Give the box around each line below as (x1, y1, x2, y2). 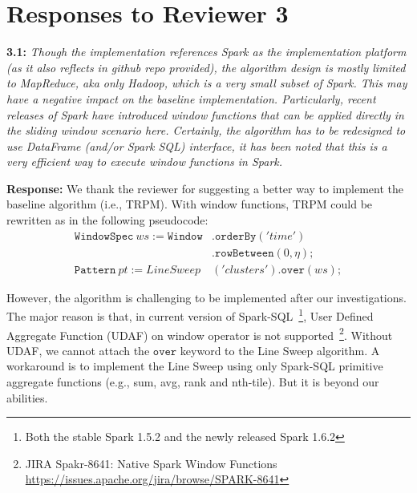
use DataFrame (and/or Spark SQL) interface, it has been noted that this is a (6, 137, 387, 154)
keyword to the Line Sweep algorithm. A (180, 341, 380, 358)
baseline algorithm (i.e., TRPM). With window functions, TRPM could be (6, 196, 373, 212)
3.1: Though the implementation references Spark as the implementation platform (6, 43, 407, 60)
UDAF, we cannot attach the (6, 341, 150, 358)
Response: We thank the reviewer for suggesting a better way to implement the (6, 180, 403, 196)
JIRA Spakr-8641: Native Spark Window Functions (25, 455, 277, 471)
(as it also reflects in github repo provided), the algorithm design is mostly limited (6, 59, 406, 75)
